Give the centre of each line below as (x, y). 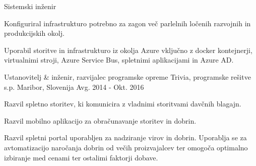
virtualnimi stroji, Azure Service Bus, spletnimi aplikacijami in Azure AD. (119, 60)
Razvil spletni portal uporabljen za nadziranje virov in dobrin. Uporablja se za (125, 137)
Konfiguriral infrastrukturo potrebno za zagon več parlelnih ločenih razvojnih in (127, 23)
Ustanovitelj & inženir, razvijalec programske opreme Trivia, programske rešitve (127, 76)
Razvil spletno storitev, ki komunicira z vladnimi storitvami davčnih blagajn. (123, 104)
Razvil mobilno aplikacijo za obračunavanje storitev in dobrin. (100, 120)
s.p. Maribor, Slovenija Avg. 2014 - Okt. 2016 (74, 87)
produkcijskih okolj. (34, 33)
